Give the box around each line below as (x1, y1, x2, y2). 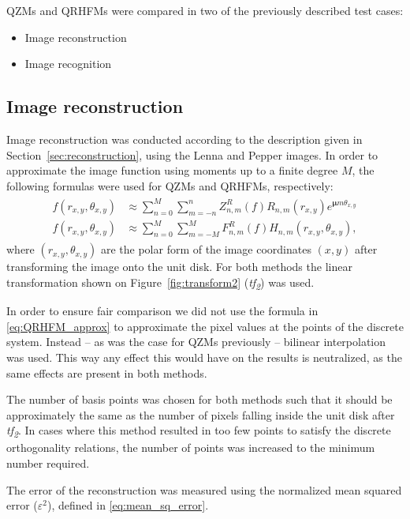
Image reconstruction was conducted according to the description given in (6, 130, 363, 147)
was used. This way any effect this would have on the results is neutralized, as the (6, 348, 402, 365)
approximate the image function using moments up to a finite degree (6, 162, 338, 179)
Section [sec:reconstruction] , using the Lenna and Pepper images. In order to (6, 146, 378, 163)
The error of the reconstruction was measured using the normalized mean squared (6, 481, 402, 498)
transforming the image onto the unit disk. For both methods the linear (6, 258, 352, 275)
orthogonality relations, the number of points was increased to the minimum (6, 439, 375, 456)
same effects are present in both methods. (6, 364, 207, 381)
